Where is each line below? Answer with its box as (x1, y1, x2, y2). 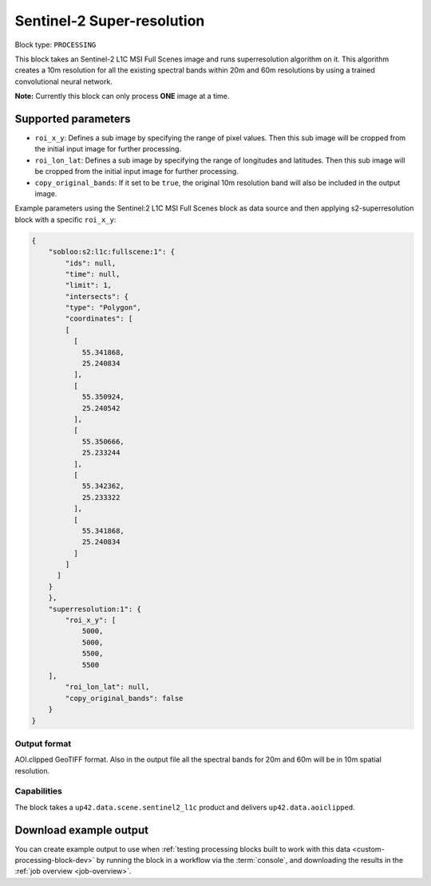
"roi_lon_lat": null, (65, 683, 150, 691)
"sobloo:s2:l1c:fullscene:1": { (48, 247, 176, 257)
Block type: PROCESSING (14, 40, 97, 49)
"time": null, (65, 270, 121, 278)
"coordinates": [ (65, 314, 133, 323)
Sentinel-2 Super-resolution (14, 12, 205, 30)
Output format (14, 738, 72, 749)
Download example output (14, 823, 149, 837)
